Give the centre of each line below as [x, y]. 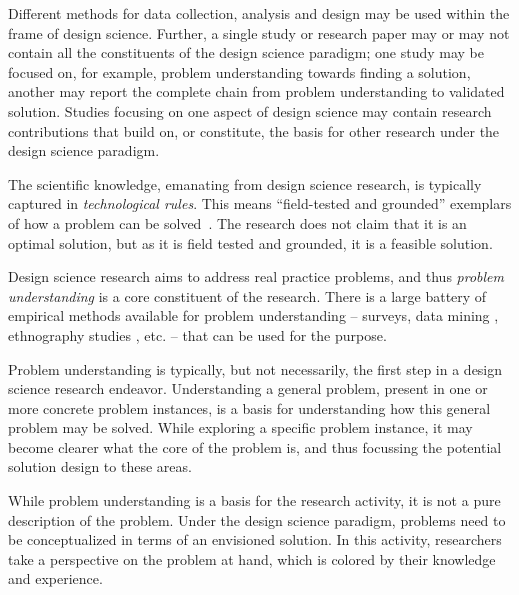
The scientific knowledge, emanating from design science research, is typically [245, 183]
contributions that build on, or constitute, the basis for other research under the [254, 130]
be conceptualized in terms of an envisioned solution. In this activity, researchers [255, 539]
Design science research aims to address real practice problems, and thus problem [256, 276]
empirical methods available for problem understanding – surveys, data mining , [253, 315]
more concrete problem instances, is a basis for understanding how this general [249, 407]
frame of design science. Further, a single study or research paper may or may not [259, 32]
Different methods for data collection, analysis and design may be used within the [259, 13]
